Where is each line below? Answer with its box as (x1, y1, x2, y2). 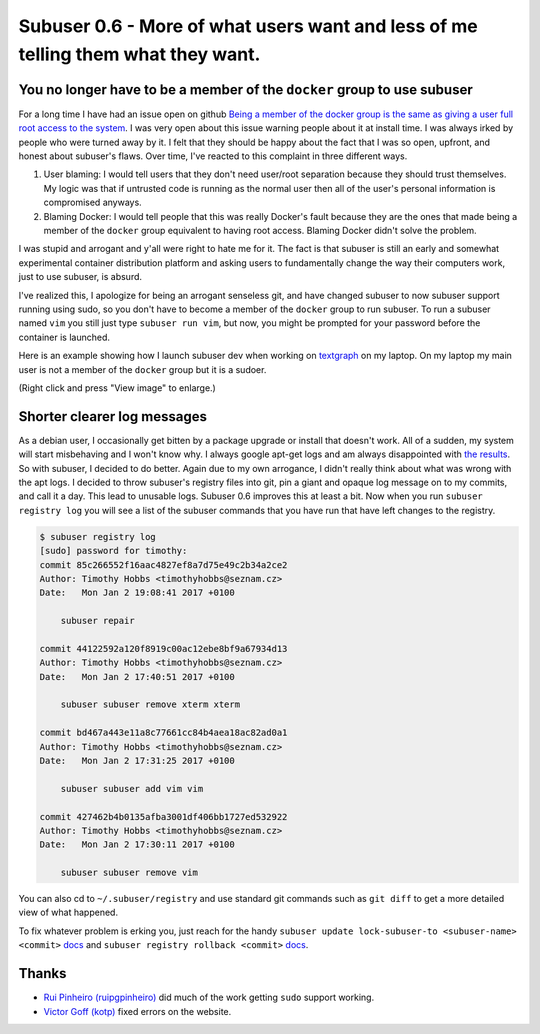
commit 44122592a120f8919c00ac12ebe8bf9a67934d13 (39, 643, 288, 654)
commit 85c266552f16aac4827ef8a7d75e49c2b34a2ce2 (39, 559, 288, 570)
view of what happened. (18, 906, 119, 919)
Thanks (18, 965, 67, 982)
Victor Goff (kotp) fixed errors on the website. (43, 1005, 232, 1017)
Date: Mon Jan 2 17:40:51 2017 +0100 (39, 671, 235, 682)
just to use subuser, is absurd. (18, 271, 143, 283)
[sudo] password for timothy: (39, 545, 188, 557)
